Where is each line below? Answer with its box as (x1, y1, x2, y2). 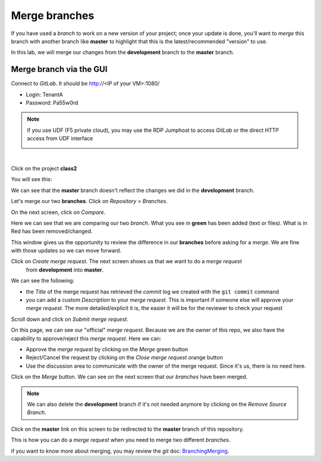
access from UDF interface (27, 135, 93, 142)
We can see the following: (11, 277, 74, 285)
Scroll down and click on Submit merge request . (11, 315, 129, 323)
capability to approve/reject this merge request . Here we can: (11, 334, 162, 342)
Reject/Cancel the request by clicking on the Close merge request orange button (26, 354, 223, 361)
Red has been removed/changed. (11, 228, 93, 235)
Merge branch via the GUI (11, 64, 108, 74)
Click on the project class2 (11, 165, 77, 172)
